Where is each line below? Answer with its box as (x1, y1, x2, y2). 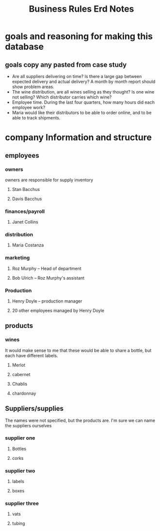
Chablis (12, 381, 28, 387)
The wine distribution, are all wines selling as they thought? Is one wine (12, 89, 155, 95)
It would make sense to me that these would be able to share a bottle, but (5, 347, 152, 353)
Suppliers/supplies (5, 404, 64, 413)
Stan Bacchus (12, 186, 40, 192)
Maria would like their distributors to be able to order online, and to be (12, 110, 152, 115)
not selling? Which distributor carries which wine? (12, 94, 112, 100)
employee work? (12, 105, 46, 110)
